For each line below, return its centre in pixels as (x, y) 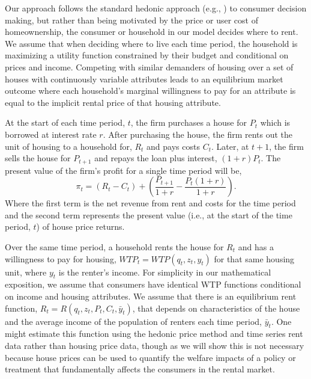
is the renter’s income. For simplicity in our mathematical (165, 272)
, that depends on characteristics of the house (216, 308)
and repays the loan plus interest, (156, 158)
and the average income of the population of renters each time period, (134, 321)
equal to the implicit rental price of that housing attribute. (113, 102)
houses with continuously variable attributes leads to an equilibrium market (144, 79)
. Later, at (230, 146)
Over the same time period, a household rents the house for (114, 246)
